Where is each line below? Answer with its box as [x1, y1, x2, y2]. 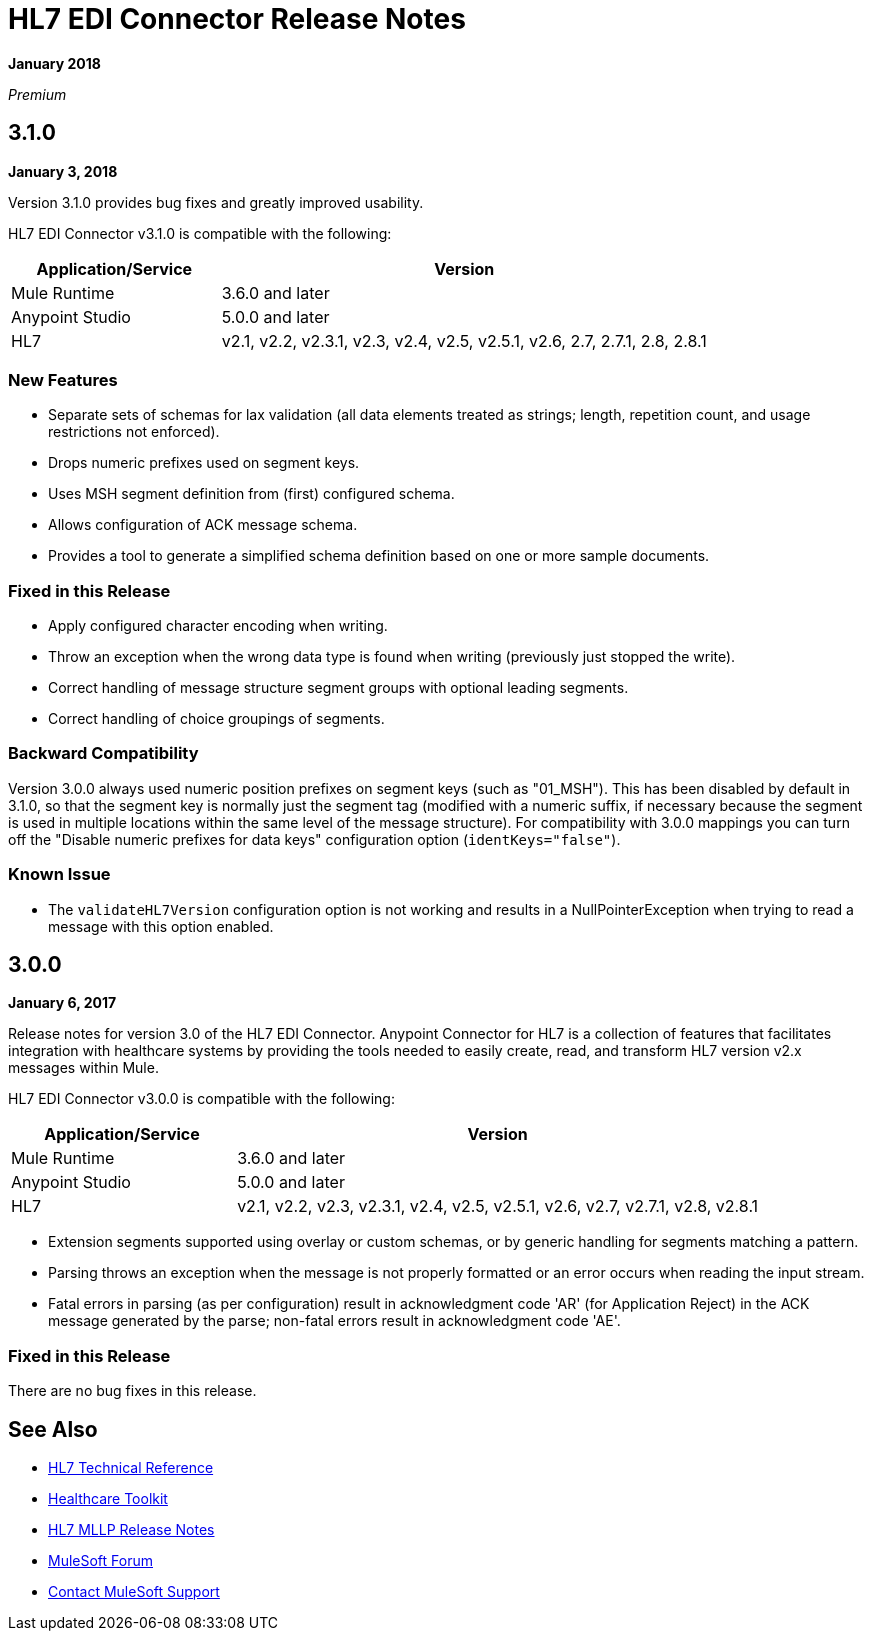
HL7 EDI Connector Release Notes [8, 2, 466, 36]
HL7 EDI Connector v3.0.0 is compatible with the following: [8, 1090, 395, 1108]
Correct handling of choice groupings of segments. [48, 710, 385, 728]
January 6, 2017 [8, 994, 117, 1012]
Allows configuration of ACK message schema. [48, 516, 358, 534]
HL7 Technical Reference [48, 1459, 214, 1477]
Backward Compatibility [8, 743, 199, 764]
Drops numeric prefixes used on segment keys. [48, 454, 360, 472]
